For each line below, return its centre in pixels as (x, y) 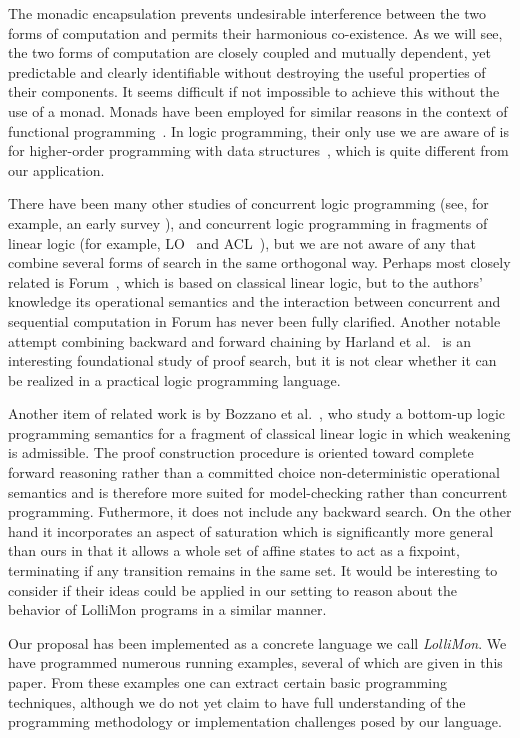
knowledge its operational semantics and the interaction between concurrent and (254, 301)
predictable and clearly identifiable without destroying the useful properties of (247, 71)
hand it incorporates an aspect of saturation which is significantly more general (251, 530)
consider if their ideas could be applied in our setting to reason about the (232, 589)
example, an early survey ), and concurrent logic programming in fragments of (248, 222)
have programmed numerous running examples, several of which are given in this (255, 662)
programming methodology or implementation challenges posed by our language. (255, 721)
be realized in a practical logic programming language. (174, 379)
